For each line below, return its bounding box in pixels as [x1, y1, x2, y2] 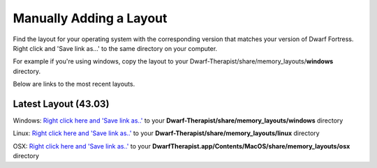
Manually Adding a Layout [13, 10, 168, 26]
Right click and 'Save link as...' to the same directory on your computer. [13, 44, 218, 52]
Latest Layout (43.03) [13, 98, 110, 109]
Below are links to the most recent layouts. [13, 80, 135, 89]
